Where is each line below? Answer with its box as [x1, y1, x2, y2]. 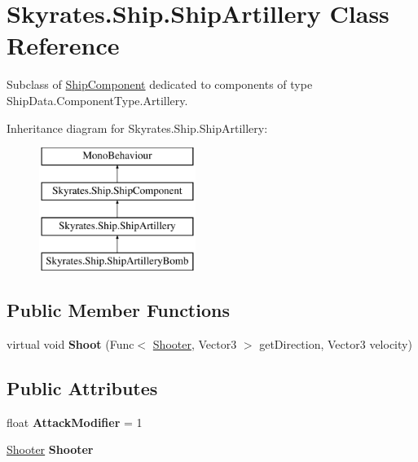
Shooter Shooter [7, 441, 94, 458]
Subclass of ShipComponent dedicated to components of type [7, 76, 313, 93]
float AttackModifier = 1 [7, 413, 143, 430]
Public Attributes [7, 376, 158, 401]
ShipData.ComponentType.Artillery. [7, 91, 188, 108]
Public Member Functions [7, 297, 230, 323]
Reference [7, 29, 120, 62]
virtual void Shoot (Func [7, 336, 134, 353]
